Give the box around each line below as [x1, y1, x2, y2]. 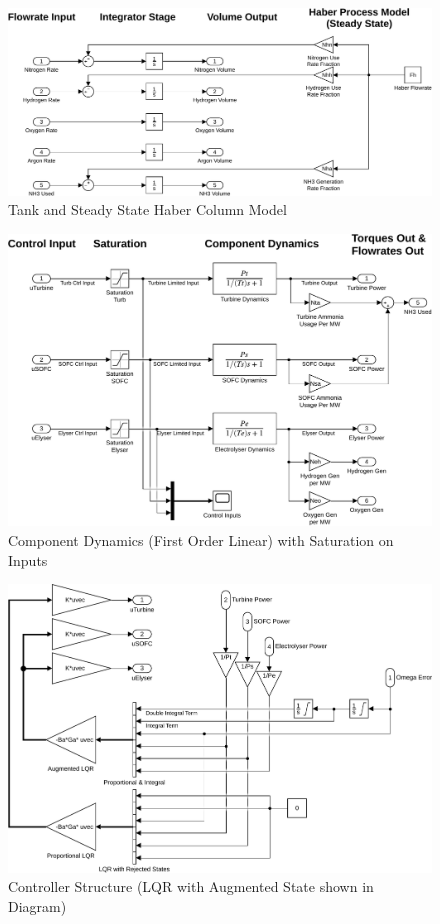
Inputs [8, 549, 48, 570]
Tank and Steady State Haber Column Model [8, 199, 287, 220]
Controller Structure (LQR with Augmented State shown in [8, 876, 374, 897]
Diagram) [8, 895, 67, 916]
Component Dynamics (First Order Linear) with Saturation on [8, 530, 394, 551]
